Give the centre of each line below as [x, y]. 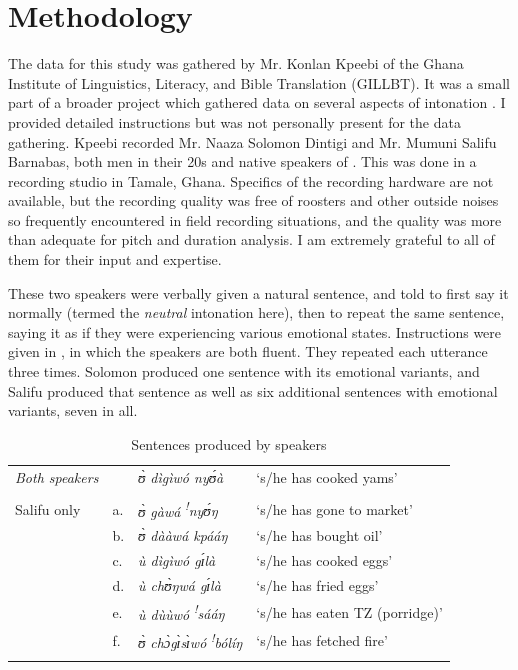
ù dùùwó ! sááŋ [181, 612]
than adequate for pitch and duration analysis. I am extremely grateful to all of [251, 239]
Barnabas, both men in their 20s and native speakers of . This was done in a [242, 161]
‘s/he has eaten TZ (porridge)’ [349, 611]
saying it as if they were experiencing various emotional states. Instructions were [255, 331]
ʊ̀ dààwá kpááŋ [183, 535]
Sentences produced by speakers [229, 443]
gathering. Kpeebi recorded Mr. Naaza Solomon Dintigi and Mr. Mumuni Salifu [252, 141]
